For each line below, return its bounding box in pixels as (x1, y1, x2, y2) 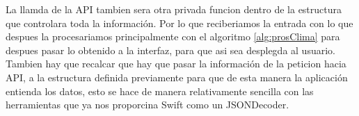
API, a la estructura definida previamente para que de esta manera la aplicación (6, 69, 348, 84)
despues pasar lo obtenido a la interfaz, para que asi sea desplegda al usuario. (6, 42, 335, 57)
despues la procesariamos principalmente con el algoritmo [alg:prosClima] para (6, 29, 340, 44)
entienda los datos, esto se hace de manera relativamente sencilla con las (6, 83, 314, 98)
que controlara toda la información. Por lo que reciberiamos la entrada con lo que (6, 15, 353, 30)
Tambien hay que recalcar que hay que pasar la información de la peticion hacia (6, 56, 346, 71)
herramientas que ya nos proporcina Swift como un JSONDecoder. (6, 97, 289, 112)
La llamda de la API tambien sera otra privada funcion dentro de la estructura (6, 2, 342, 16)
